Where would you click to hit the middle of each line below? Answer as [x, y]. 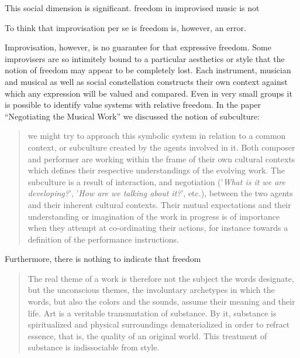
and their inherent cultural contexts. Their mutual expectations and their [159, 204]
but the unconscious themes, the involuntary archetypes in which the [151, 290]
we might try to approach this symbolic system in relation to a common [157, 136]
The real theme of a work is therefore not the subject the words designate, [161, 278]
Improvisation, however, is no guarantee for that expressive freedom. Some [138, 47]
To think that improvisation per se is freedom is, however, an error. [125, 27]
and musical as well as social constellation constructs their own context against [146, 81]
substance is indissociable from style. [94, 347]
